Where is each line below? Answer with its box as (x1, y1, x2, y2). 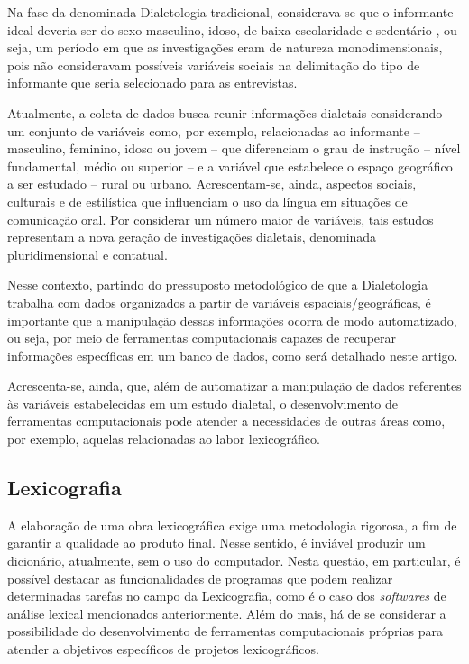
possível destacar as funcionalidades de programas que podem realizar (7, 568, 393, 587)
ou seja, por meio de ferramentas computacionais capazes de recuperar (7, 328, 397, 347)
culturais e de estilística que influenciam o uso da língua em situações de (7, 191, 408, 210)
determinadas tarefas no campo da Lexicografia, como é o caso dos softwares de (7, 586, 446, 605)
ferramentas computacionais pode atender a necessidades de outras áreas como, (7, 411, 446, 430)
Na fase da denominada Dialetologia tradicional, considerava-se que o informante (7, 3, 454, 21)
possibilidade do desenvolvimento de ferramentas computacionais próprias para (7, 622, 443, 641)
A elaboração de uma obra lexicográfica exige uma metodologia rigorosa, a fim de (7, 515, 457, 534)
